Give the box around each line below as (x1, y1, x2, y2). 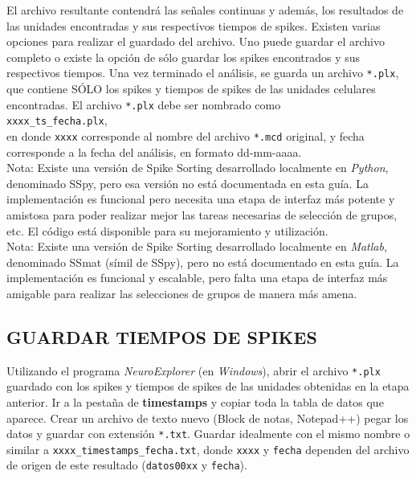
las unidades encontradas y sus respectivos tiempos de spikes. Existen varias (6, 17, 381, 34)
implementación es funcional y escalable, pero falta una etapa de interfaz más (6, 269, 388, 286)
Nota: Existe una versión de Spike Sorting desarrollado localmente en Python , (6, 159, 389, 176)
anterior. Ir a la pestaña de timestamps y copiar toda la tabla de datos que (6, 393, 384, 410)
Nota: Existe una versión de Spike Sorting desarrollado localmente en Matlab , (6, 238, 387, 255)
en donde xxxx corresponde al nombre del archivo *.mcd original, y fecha (6, 127, 365, 144)
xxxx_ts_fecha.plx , (6, 112, 108, 129)
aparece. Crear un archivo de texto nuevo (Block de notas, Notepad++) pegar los (6, 409, 409, 426)
